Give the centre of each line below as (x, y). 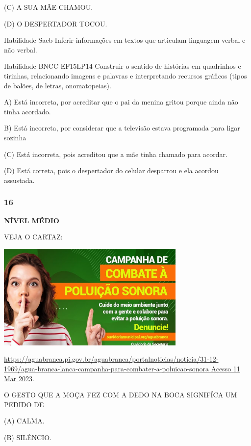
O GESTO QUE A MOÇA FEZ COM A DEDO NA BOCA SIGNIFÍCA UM (121, 395)
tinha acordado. (27, 111)
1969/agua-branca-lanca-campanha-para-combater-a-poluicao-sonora (106, 368)
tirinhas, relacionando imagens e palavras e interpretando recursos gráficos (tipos (125, 75)
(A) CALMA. (24, 421)
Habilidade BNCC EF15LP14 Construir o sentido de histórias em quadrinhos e (123, 66)
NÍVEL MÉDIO (32, 220)
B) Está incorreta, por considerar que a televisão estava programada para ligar (122, 128)
